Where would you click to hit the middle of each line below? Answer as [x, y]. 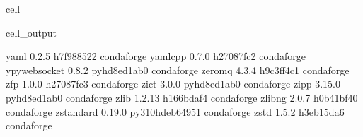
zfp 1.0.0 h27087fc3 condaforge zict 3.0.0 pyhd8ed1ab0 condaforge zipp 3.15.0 [173, 84]
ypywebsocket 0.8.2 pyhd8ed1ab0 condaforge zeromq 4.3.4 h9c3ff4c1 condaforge [178, 70]
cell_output [31, 32]
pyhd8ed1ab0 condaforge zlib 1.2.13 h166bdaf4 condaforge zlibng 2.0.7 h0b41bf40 [182, 97]
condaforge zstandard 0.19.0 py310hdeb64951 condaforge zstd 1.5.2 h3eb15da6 [175, 111]
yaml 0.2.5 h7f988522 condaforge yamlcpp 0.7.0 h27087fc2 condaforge [156, 56]
